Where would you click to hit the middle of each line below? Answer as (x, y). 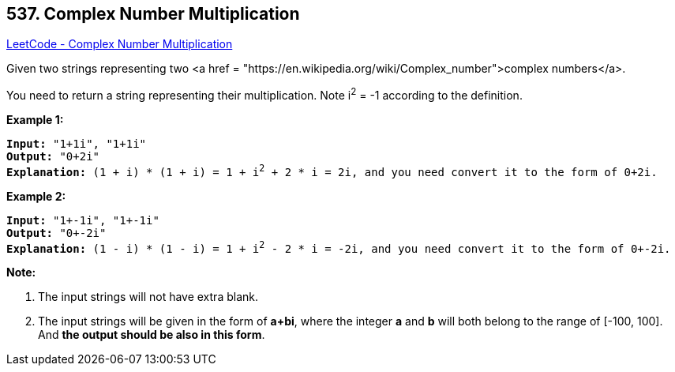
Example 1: (35, 120)
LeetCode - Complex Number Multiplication (120, 44)
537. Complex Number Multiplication (153, 14)
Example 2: (36, 196)
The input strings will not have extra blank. (148, 297)
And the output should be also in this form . (152, 335)
